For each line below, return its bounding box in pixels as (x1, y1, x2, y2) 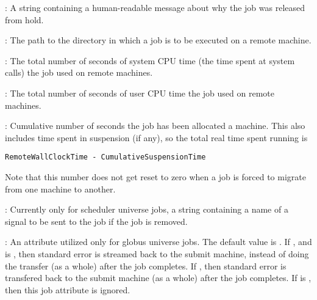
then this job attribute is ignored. (5, 283, 130, 296)
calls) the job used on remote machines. (5, 66, 153, 79)
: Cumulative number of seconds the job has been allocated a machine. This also (5, 119, 305, 132)
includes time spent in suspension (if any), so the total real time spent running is (5, 131, 308, 144)
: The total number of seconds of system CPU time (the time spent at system (5, 54, 295, 67)
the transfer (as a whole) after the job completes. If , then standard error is (5, 259, 287, 272)
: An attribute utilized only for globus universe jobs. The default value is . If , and (5, 235, 312, 248)
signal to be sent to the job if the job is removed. (5, 214, 188, 227)
